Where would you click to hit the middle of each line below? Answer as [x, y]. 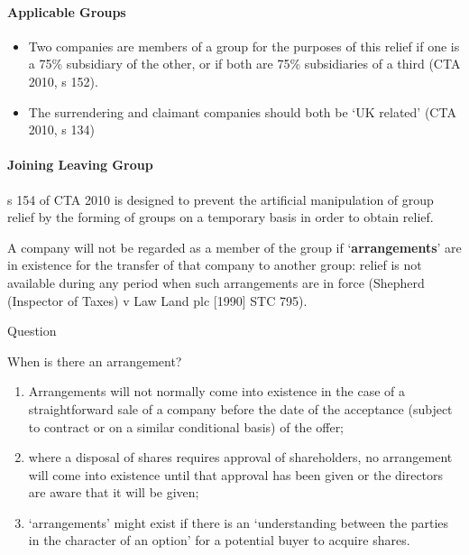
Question [32, 331]
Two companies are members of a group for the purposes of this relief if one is [244, 46]
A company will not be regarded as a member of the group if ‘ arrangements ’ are [234, 247]
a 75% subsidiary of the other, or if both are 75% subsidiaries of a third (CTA [244, 64]
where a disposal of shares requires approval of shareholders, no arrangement [240, 457]
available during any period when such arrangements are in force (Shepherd [216, 282]
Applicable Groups [67, 11]
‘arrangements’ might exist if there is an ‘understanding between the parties [239, 522]
